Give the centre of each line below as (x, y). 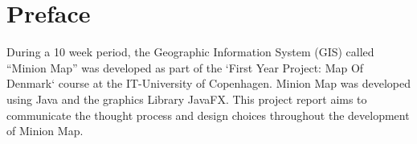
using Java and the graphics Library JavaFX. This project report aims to (187, 99)
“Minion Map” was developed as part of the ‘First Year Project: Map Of (185, 67)
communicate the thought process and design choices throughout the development (208, 115)
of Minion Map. (45, 131)
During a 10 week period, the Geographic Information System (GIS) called (190, 52)
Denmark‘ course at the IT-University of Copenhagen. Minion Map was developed (208, 83)
